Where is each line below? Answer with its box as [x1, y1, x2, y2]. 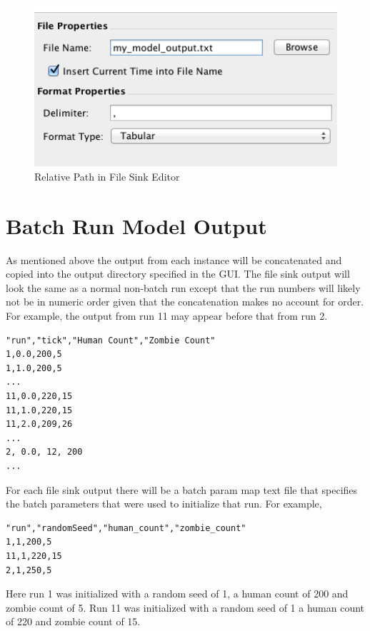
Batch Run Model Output [6, 211, 267, 240]
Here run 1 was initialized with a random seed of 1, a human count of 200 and [6, 586, 349, 601]
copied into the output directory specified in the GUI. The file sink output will [6, 266, 350, 281]
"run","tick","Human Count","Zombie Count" [6, 335, 216, 345]
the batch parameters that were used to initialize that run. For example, [6, 496, 322, 511]
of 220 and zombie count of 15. [6, 614, 141, 629]
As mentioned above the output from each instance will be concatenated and [6, 252, 342, 267]
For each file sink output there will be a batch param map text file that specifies [6, 482, 358, 497]
